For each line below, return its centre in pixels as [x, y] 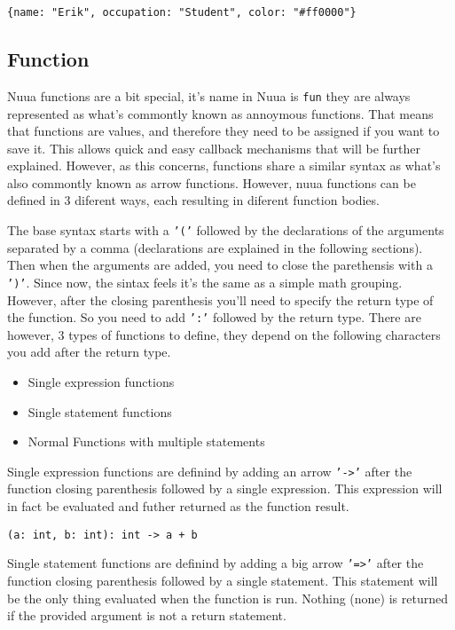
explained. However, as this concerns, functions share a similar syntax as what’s [224, 165]
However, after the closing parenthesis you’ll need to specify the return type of [220, 299]
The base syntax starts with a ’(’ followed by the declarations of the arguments [226, 230]
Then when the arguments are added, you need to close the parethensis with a [220, 265]
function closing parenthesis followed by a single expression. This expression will [225, 488]
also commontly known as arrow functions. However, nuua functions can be [212, 182]
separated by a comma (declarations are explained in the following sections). [215, 247]
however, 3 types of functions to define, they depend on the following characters [224, 334]
